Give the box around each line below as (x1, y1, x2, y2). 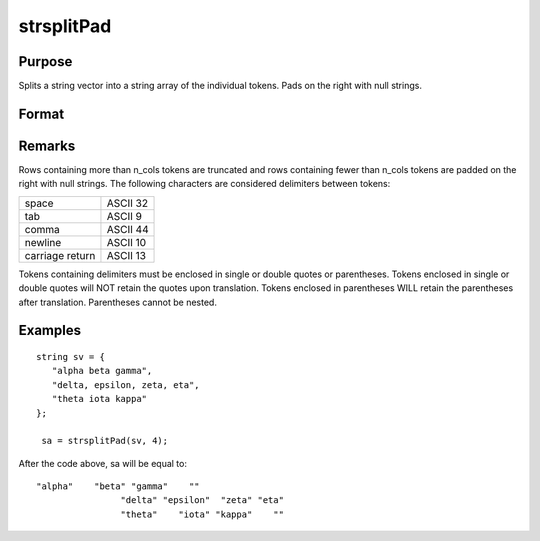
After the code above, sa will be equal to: (18, 457, 187, 469)
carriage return (24, 248, 96, 262)
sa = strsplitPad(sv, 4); (41, 435, 169, 447)
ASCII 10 (106, 235, 147, 249)
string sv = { (36, 351, 105, 362)
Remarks (18, 137, 76, 154)
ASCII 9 (106, 209, 142, 223)
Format (18, 105, 65, 122)
